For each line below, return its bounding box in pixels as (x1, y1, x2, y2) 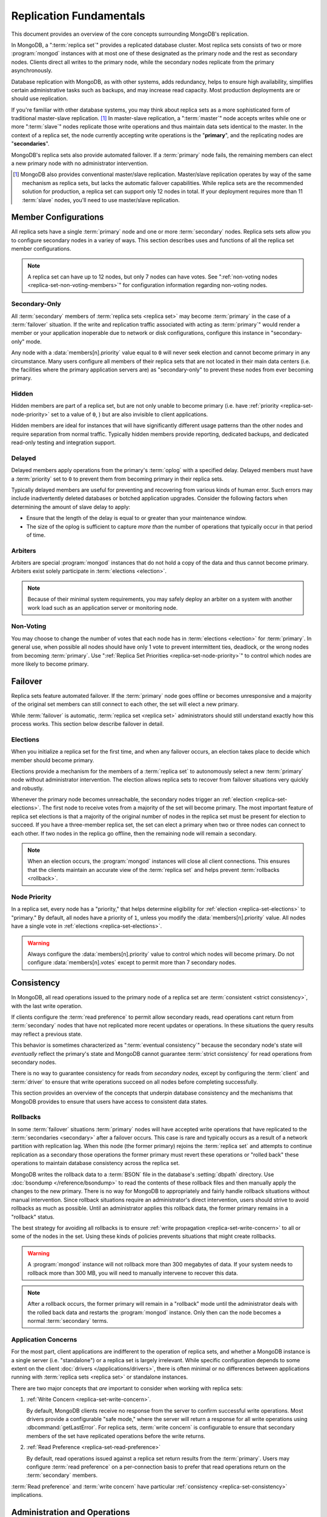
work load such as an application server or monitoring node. (27, 604, 178, 611)
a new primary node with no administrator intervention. (11, 160, 148, 167)
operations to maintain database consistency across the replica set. (11, 1160, 180, 1167)
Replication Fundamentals (11, 9, 145, 22)
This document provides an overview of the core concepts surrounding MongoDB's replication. (11, 30, 249, 38)
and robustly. (11, 785, 44, 792)
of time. (26, 531, 45, 538)
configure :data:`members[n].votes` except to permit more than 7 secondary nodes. (27, 959, 236, 966)
